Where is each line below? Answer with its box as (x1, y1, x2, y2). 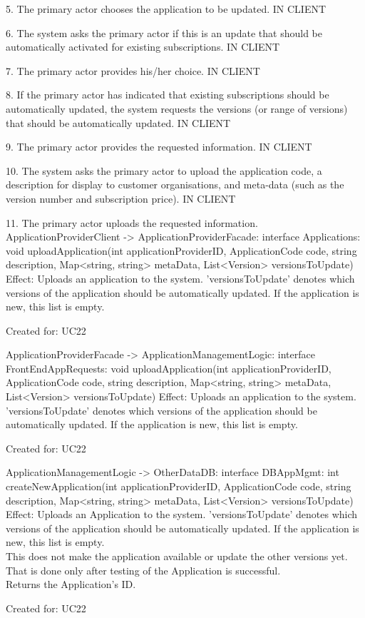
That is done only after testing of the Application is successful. (6, 562, 281, 577)
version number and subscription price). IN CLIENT (6, 191, 236, 206)
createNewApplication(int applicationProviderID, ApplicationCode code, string (6, 479, 351, 494)
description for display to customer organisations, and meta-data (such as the (6, 177, 344, 192)
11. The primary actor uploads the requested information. (6, 215, 258, 230)
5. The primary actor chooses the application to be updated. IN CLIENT (6, 1, 327, 16)
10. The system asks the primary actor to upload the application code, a (6, 163, 322, 178)
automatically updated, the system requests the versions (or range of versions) (6, 101, 348, 116)
